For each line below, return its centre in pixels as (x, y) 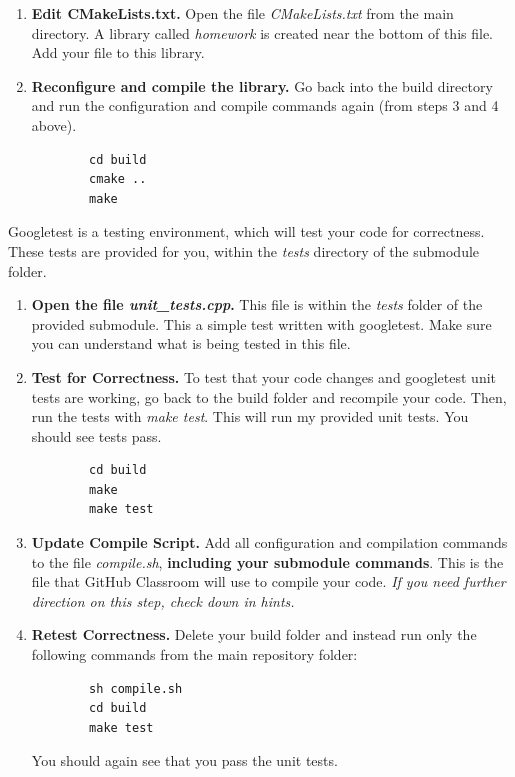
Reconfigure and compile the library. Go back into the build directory (262, 85)
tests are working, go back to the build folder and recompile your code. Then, (269, 396)
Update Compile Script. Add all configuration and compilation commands (269, 542)
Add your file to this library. (118, 52)
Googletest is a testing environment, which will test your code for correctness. (246, 231)
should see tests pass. (96, 435)
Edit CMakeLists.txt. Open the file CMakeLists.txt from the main (242, 13)
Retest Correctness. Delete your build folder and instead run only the (254, 634)
